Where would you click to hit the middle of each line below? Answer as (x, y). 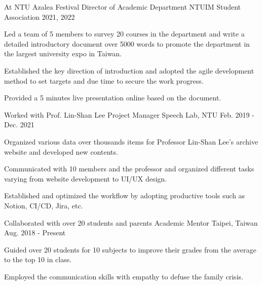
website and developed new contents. (61, 151)
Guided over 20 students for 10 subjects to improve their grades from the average (130, 249)
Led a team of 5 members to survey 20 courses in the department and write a (124, 34)
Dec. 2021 (19, 124)
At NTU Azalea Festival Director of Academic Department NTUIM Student (123, 7)
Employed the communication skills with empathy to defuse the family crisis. (124, 276)
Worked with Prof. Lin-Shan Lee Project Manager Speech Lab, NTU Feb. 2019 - (129, 114)
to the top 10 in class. (38, 259)
